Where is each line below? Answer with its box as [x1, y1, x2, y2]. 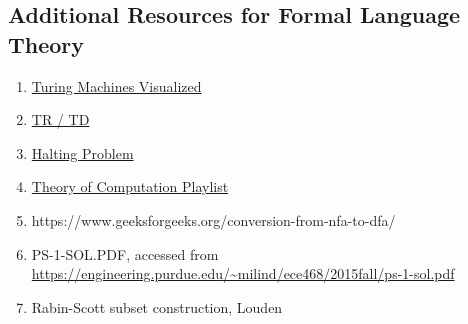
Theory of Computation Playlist [31, 176, 229, 197]
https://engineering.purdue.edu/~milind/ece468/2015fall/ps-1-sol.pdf [31, 263, 455, 284]
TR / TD [31, 109, 90, 130]
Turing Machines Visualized [31, 75, 202, 96]
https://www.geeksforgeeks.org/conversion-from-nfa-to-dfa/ [31, 209, 396, 230]
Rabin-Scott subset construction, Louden [31, 296, 283, 317]
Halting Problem [31, 142, 134, 163]
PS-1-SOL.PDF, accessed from [31, 243, 219, 264]
